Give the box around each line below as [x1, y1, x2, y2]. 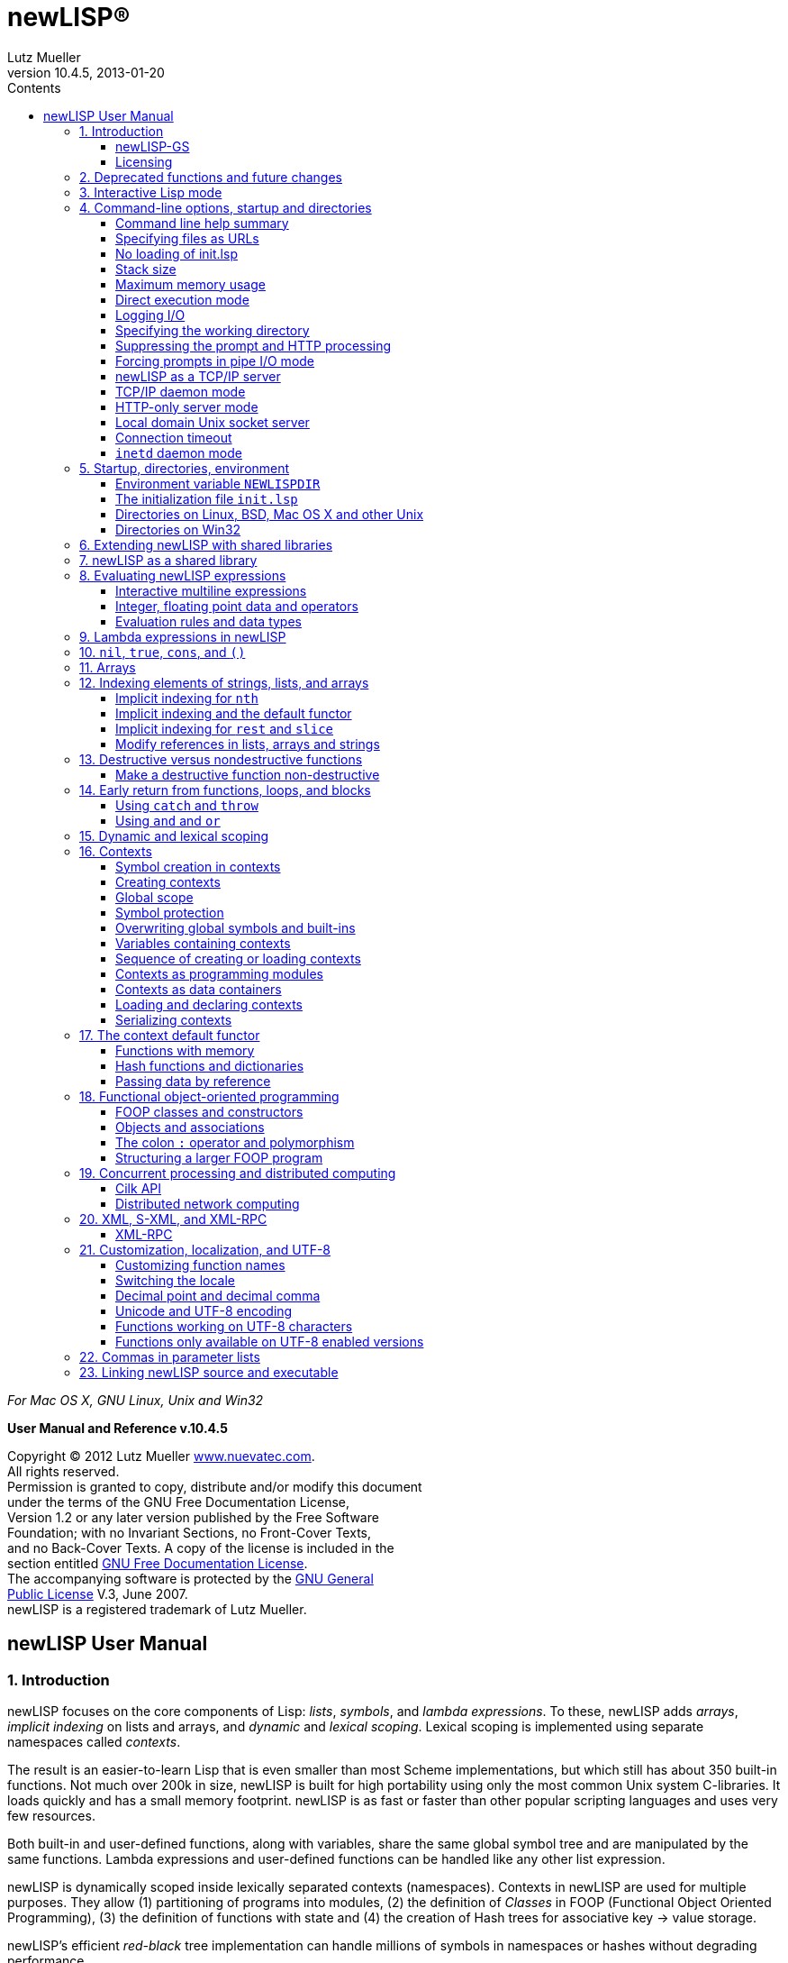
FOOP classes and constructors [115, 1103, 303, 1119]
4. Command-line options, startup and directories [79, 199, 372, 215]
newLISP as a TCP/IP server [115, 368, 281, 384]
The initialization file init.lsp [115, 490, 298, 507]
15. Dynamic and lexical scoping [79, 827, 269, 844]
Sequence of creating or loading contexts [115, 950, 361, 966]
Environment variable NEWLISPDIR [115, 475, 321, 491]
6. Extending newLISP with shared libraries [79, 536, 333, 552]
